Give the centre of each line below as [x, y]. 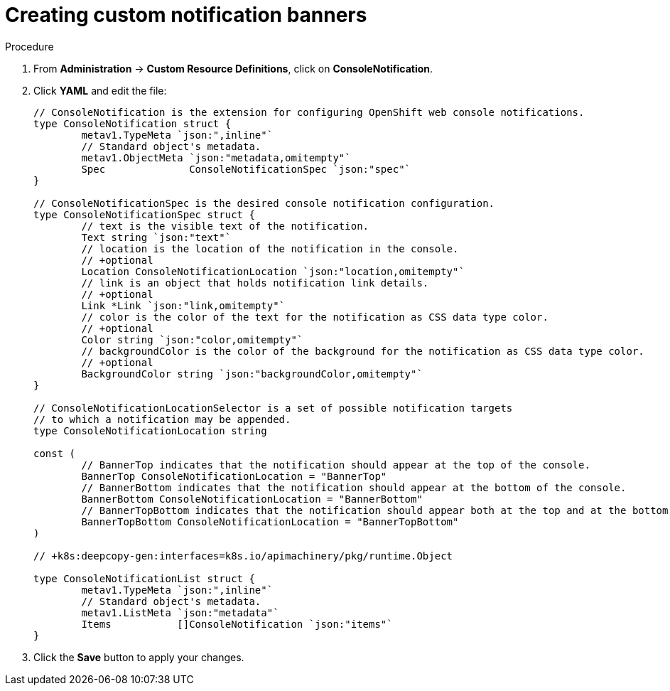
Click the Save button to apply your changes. [139, 657]
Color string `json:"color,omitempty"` [192, 339]
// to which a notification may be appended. [162, 419]
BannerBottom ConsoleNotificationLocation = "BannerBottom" [252, 499]
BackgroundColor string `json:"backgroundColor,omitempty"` [252, 374]
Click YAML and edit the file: [100, 90]
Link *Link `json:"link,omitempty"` [183, 305]
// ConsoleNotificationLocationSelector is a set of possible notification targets [273, 408]
